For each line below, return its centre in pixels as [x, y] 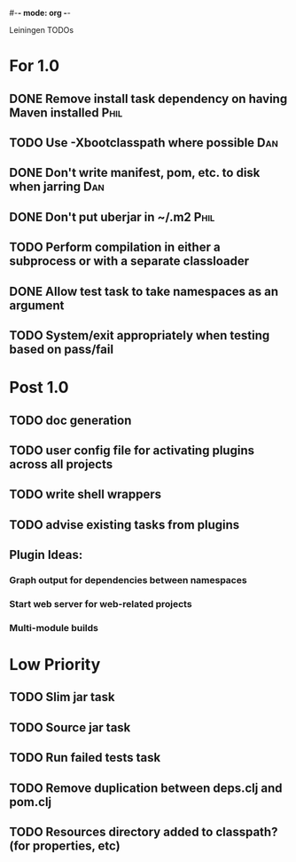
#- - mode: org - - [40, 13]
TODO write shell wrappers [86, 495]
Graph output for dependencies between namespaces [128, 579]
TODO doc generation [70, 420]
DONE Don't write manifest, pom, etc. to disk [135, 173]
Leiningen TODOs [41, 30]
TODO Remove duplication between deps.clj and [146, 788]
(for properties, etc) [65, 846]
